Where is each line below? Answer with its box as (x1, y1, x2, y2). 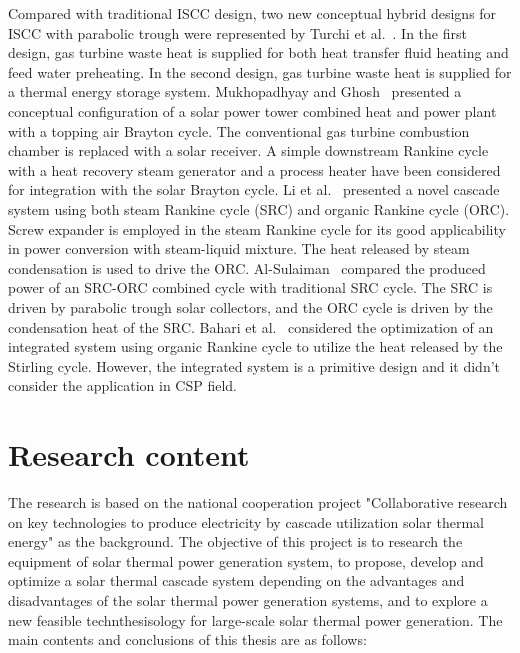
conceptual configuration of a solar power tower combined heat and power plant (8, 100, 497, 121)
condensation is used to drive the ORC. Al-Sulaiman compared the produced (8, 257, 486, 278)
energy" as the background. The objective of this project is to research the (8, 531, 463, 552)
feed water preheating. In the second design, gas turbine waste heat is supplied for (8, 61, 512, 82)
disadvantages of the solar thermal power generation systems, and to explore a (8, 589, 488, 610)
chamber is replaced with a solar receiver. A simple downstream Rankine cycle (8, 140, 489, 161)
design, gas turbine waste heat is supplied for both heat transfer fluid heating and (8, 42, 509, 63)
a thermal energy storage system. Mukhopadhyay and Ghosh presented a (8, 81, 462, 102)
